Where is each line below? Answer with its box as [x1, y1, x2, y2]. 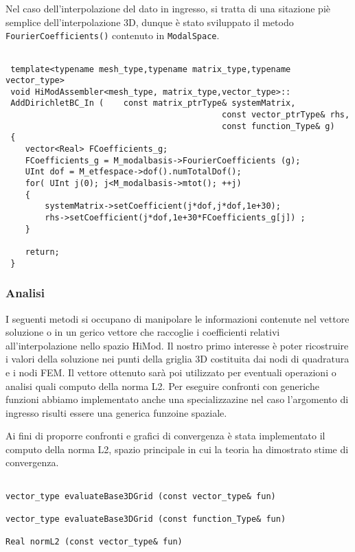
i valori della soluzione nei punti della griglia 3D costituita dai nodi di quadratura [5, 352, 350, 366]
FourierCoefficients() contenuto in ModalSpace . [5, 28, 220, 43]
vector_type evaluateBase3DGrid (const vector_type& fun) [5, 491, 276, 501]
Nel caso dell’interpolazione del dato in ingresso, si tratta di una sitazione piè [5, 1, 331, 15]
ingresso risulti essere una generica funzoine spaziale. [5, 405, 227, 419]
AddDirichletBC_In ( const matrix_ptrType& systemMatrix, [10, 98, 296, 108]
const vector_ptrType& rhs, [222, 110, 350, 120]
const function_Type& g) [222, 121, 335, 131]
